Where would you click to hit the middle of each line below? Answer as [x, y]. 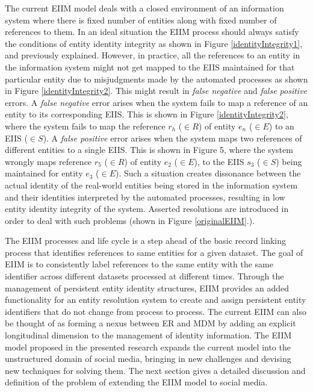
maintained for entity [44, 173]
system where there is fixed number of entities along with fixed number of [141, 20]
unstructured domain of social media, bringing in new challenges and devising [148, 359]
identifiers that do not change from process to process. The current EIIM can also [156, 311]
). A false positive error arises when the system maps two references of [172, 138]
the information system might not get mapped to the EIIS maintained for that [150, 67]
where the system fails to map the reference [85, 126]
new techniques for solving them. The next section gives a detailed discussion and [155, 370]
